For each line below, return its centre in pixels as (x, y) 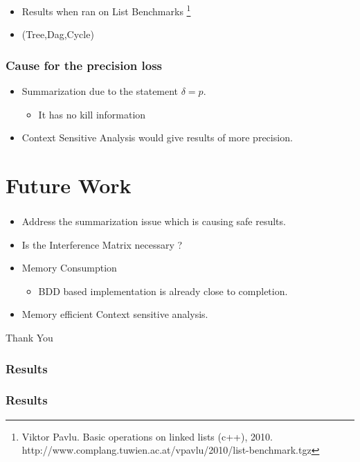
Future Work (69, 185)
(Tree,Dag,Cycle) (58, 34)
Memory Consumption (69, 268)
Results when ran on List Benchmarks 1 (106, 10)
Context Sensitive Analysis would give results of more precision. (157, 137)
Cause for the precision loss (84, 65)
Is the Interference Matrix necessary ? (102, 244)
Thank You (29, 338)
